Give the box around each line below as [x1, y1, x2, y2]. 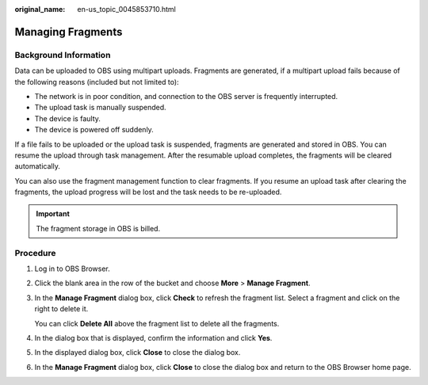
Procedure [14, 247, 56, 258]
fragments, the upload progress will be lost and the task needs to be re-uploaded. [14, 187, 282, 197]
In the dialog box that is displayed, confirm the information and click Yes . [34, 333, 273, 342]
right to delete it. [34, 304, 89, 314]
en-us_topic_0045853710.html [77, 5, 176, 13]
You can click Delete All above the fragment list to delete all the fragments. [34, 318, 280, 328]
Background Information [14, 49, 111, 60]
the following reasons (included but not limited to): [14, 77, 179, 86]
